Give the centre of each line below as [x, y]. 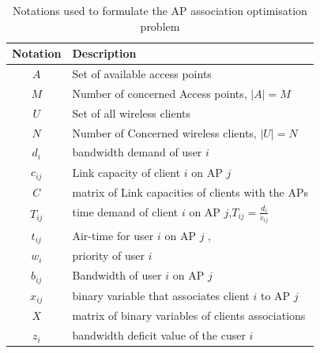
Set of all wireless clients [132, 113]
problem [160, 26]
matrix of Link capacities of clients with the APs [190, 192]
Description [104, 53]
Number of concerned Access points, [160, 93]
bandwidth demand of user [137, 152]
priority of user [109, 255]
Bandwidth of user [117, 275]
